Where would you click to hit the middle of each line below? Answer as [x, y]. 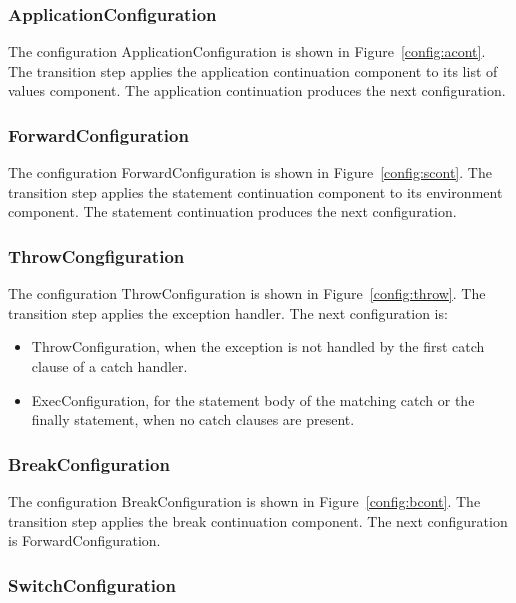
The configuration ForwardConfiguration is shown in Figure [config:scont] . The [250, 172]
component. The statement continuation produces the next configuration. [232, 211]
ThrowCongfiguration [96, 255]
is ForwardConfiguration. [84, 540]
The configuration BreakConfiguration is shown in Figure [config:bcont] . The [244, 501]
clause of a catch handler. [109, 366]
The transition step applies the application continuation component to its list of [253, 70]
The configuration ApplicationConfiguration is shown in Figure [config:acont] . [247, 51]
